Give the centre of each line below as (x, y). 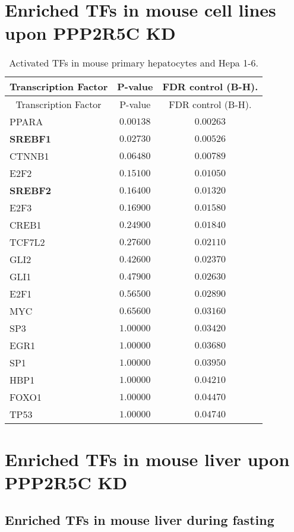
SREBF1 (31, 139)
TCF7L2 (27, 242)
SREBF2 (31, 191)
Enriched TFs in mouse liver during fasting (140, 520)
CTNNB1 (29, 156)
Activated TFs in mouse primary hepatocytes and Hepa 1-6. (134, 63)
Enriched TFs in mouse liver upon (147, 459)
